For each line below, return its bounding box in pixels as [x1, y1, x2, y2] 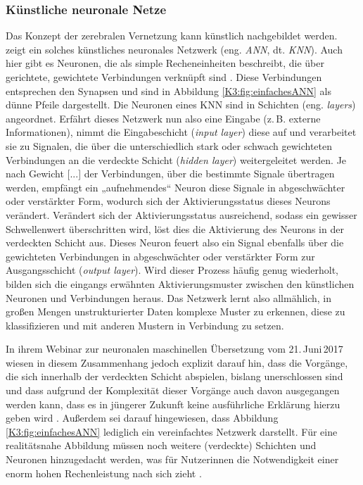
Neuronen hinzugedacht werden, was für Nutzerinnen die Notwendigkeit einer [6, 452, 339, 467]
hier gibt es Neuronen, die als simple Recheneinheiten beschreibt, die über [6, 56, 324, 70]
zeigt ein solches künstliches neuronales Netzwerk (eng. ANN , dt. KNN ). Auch [6, 42, 343, 56]
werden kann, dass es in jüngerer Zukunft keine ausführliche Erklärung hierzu [6, 396, 340, 411]
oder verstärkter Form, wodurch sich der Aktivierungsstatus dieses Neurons [6, 194, 331, 208]
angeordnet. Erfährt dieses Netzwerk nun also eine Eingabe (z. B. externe [6, 111, 321, 125]
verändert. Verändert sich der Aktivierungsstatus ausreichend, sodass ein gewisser [6, 207, 357, 222]
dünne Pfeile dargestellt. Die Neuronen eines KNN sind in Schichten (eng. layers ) [6, 97, 356, 112]
